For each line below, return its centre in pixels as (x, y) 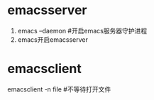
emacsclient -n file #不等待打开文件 (59, 89)
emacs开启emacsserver (53, 39)
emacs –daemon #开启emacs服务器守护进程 (82, 30)
